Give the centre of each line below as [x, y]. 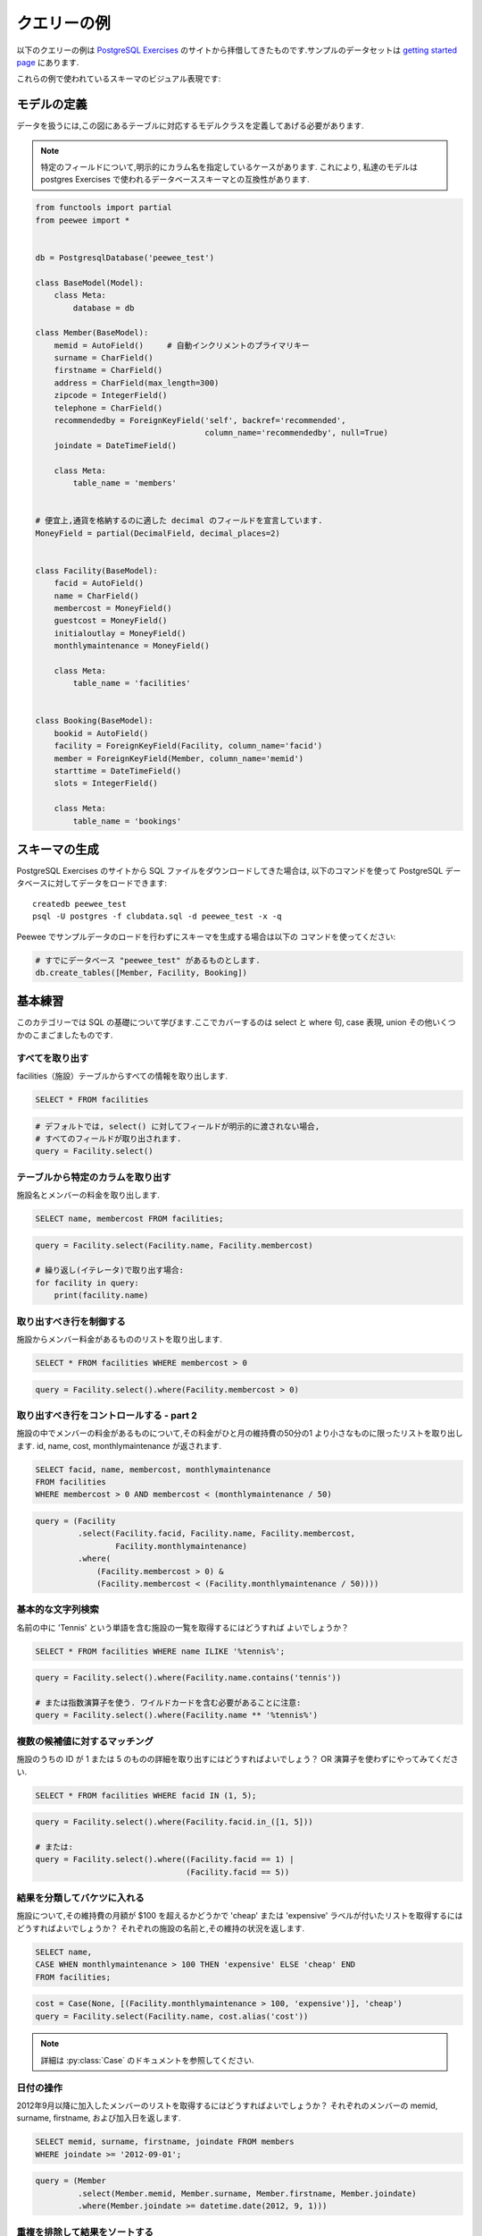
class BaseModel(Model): [90, 283]
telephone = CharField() [108, 408]
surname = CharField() [104, 358]
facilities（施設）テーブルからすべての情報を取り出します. [122, 1076]
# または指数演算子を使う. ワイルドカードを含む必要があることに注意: [168, 1702]
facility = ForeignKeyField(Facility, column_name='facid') [188, 746]
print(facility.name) [101, 1296]
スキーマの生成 [58, 849]
